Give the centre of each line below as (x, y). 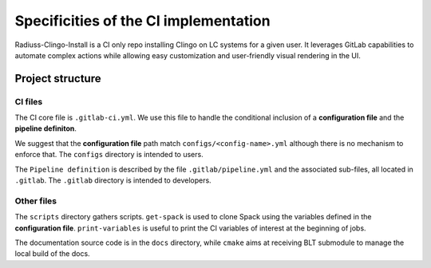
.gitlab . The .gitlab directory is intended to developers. (113, 180)
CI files (29, 101)
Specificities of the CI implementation (142, 21)
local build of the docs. (53, 254)
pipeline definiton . (46, 128)
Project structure (58, 79)
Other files (36, 201)
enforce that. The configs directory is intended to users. (109, 155)
